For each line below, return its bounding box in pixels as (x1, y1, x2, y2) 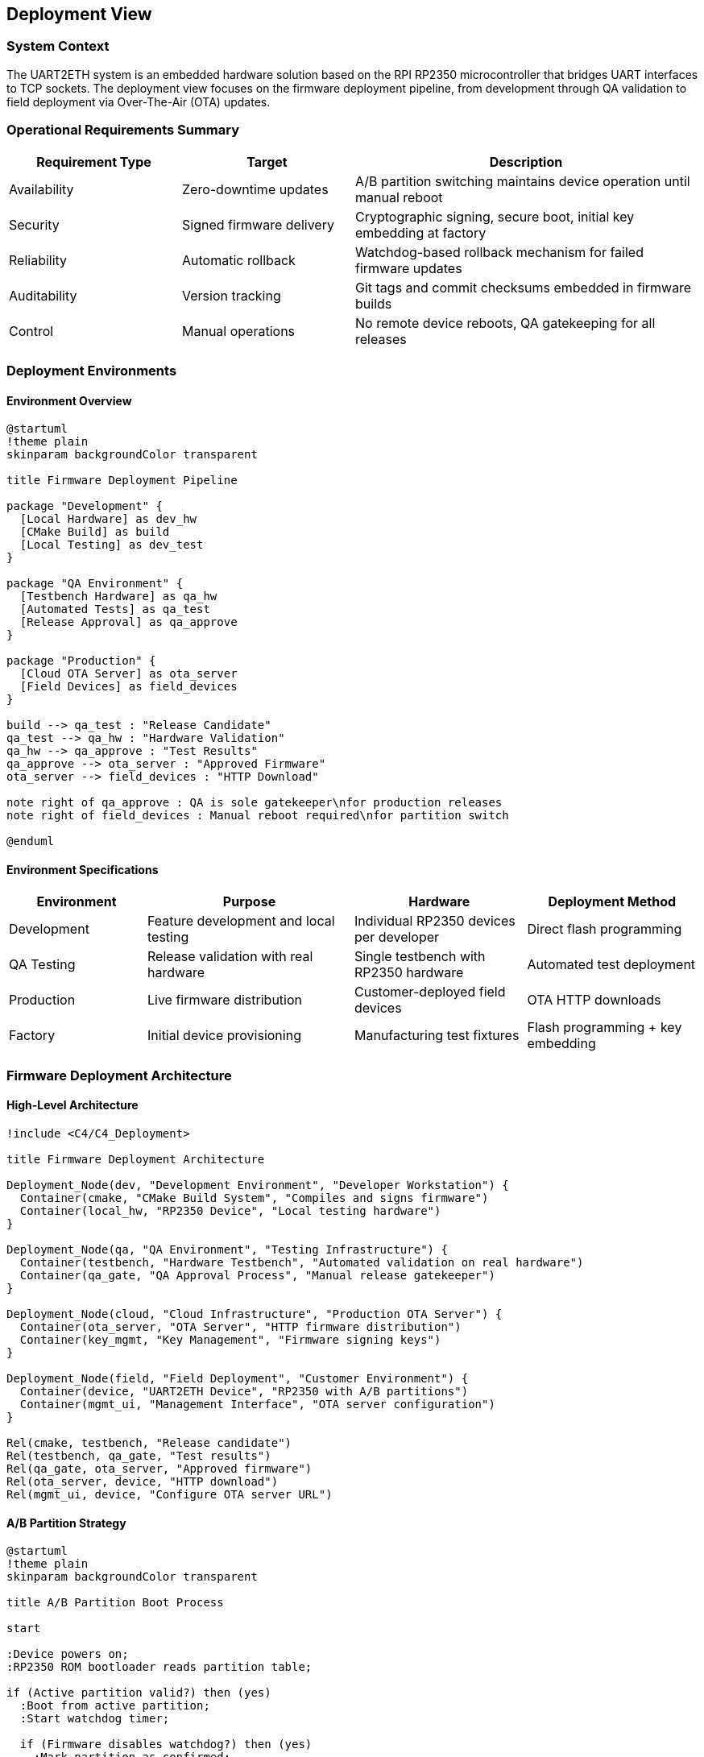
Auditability (9, 287, 77, 304)
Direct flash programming (527, 921, 682, 938)
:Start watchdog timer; (19, 1712, 170, 1726)
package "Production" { (6, 654, 156, 668)
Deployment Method (548, 893, 677, 910)
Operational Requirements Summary (6, 122, 240, 139)
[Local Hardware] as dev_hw (19, 512, 197, 526)
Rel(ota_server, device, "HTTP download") (6, 1474, 279, 1488)
